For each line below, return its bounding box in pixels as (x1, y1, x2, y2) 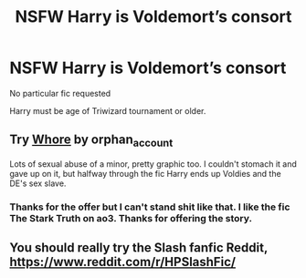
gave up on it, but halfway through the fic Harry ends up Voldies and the (9, 168, 281, 179)
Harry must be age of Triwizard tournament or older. (9, 105, 206, 116)
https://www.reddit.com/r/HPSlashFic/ (9, 254, 236, 270)
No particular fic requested (9, 88, 111, 98)
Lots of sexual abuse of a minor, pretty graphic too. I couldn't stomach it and (9, 158, 297, 170)
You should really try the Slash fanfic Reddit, (9, 240, 268, 256)
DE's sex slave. (9, 178, 67, 189)
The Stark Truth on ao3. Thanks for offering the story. (9, 211, 253, 224)
